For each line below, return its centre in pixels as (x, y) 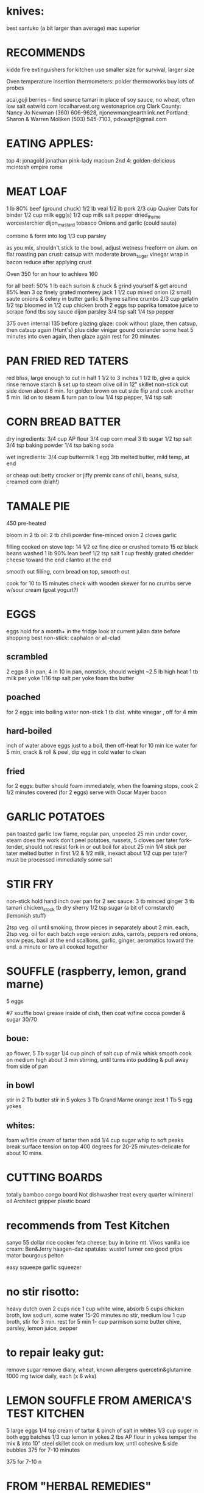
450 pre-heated (26, 523)
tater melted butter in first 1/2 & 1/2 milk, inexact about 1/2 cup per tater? (97, 853)
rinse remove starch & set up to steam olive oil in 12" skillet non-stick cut (97, 384)
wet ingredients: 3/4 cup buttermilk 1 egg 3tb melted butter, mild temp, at (98, 457)
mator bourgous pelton (35, 1256)
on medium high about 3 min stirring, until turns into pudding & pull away (97, 1059)
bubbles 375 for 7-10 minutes (43, 1450)
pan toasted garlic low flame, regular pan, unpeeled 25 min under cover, (97, 834)
